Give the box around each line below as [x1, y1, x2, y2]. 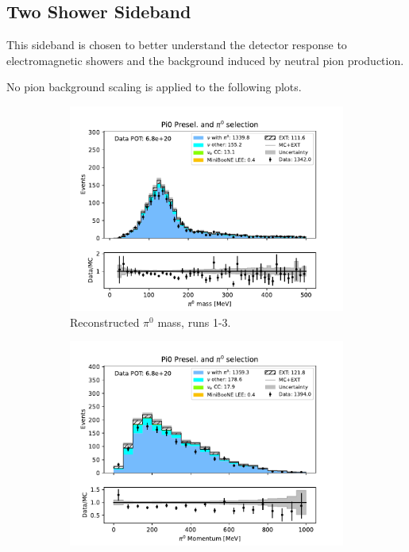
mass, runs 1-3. [157, 313, 231, 330]
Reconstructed [70, 313, 140, 330]
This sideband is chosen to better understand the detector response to [6, 36, 347, 53]
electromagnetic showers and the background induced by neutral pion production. [6, 52, 404, 68]
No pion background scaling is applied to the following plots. [6, 79, 302, 95]
